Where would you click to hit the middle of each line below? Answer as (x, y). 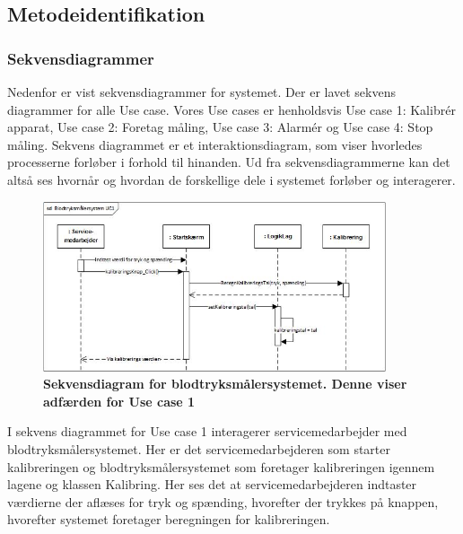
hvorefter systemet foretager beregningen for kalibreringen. (169, 519)
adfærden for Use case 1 (119, 401)
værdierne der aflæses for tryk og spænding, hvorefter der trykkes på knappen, (223, 501)
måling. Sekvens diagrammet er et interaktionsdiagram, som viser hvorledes (215, 144)
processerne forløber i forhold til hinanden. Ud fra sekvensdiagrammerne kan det (229, 162)
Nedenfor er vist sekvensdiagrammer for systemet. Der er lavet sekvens (201, 92)
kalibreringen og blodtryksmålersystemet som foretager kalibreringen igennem (221, 466)
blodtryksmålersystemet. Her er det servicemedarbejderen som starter (199, 449)
